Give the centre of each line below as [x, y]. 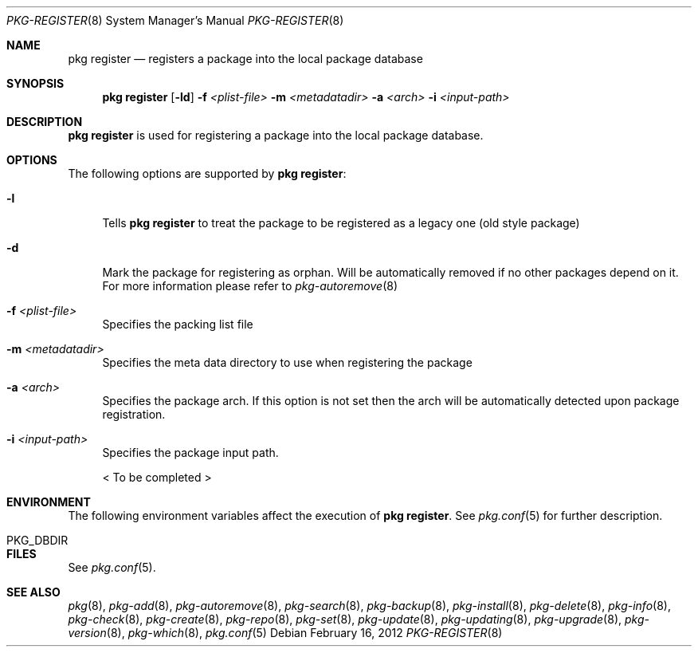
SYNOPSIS [35, 83]
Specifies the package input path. [190, 452]
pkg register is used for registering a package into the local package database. [276, 135]
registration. [134, 414]
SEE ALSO [33, 592]
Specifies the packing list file [178, 324]
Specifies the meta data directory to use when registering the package [287, 362]
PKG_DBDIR [37, 540]
